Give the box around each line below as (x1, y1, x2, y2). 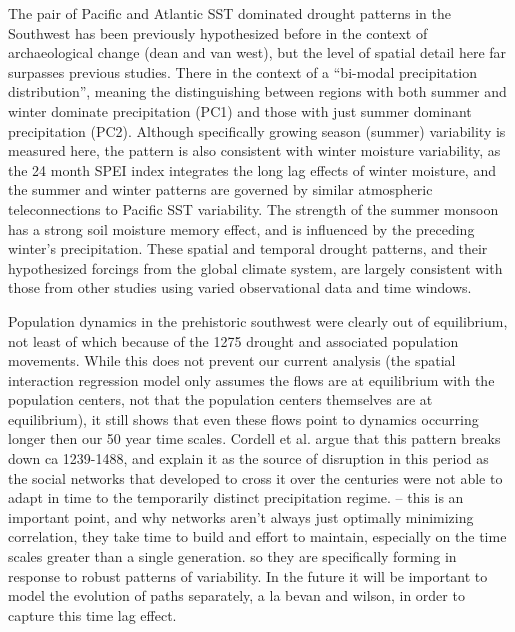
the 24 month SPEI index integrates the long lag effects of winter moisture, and (8, 159, 496, 180)
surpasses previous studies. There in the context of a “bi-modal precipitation (8, 61, 477, 82)
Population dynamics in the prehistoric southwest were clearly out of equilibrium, (8, 310, 508, 331)
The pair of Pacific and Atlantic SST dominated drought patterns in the (8, 3, 451, 23)
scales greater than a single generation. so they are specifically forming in (8, 546, 457, 567)
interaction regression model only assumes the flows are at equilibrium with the (8, 369, 495, 390)
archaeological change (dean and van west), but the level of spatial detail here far (8, 42, 507, 63)
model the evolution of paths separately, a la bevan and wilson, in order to (8, 585, 465, 606)
